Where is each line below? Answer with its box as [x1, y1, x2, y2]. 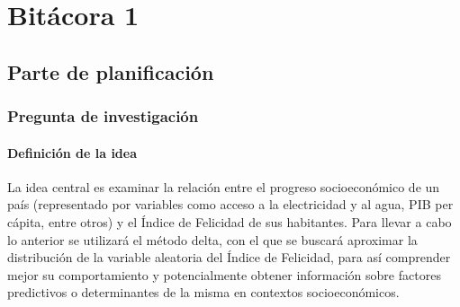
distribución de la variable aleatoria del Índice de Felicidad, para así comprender [7, 248, 451, 267]
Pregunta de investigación [7, 105, 199, 127]
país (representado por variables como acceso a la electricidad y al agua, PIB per [7, 195, 454, 214]
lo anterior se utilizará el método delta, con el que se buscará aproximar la [7, 230, 418, 249]
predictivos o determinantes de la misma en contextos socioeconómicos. [7, 283, 400, 302]
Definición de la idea [7, 143, 138, 162]
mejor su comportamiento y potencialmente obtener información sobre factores [7, 265, 441, 284]
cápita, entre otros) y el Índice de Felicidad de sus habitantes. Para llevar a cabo [7, 212, 452, 231]
